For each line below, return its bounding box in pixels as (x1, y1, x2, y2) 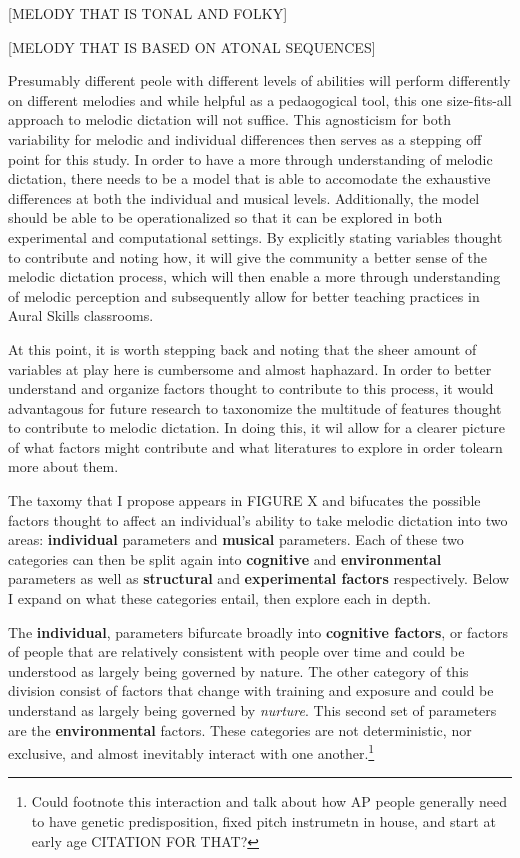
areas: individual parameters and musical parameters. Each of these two (8, 529, 464, 550)
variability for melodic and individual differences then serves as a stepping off (8, 128, 482, 149)
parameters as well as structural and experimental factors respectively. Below (8, 568, 510, 589)
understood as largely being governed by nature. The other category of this (8, 660, 469, 681)
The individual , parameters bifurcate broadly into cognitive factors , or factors (8, 621, 508, 642)
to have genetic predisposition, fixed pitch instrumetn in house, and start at (31, 811, 496, 832)
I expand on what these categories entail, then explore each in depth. (8, 588, 431, 609)
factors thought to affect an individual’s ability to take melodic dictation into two (8, 509, 508, 530)
